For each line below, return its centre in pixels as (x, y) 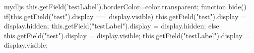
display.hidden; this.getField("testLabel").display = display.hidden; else (112, 26)
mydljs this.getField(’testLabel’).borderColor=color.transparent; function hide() (125, 6)
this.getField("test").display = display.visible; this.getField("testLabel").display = (127, 35)
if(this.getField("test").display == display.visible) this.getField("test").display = (125, 16)
